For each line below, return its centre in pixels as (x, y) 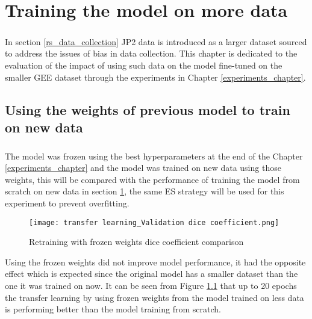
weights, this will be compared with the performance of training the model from (152, 179)
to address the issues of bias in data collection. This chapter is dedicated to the (151, 53)
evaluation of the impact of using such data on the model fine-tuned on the (144, 65)
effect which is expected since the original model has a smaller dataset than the (151, 274)
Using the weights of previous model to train (148, 109)
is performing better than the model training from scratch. (113, 309)
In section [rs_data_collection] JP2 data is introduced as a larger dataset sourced (156, 41)
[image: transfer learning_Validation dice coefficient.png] (154, 222)
